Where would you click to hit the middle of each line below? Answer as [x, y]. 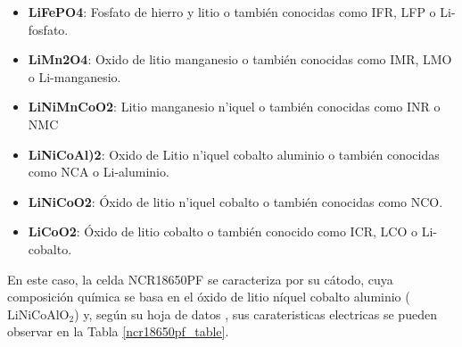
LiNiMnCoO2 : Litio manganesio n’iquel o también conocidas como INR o [234, 107]
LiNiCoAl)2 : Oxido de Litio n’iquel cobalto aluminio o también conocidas [234, 154]
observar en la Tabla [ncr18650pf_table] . [118, 331]
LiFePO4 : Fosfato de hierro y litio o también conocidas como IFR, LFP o [232, 12]
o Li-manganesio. [74, 76]
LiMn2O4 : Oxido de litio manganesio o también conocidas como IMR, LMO [240, 59]
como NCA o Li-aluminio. [99, 172]
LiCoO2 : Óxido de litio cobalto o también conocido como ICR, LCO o [223, 231]
